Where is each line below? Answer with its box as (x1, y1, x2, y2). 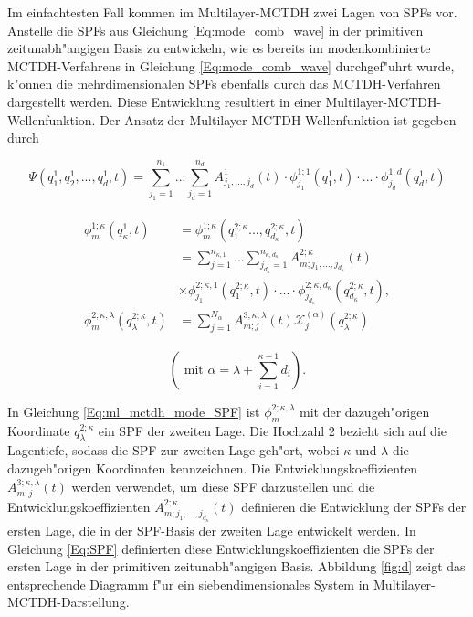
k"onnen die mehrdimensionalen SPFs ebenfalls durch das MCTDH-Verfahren (7, 74, 441, 93)
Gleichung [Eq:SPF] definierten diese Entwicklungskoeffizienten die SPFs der (7, 538, 435, 558)
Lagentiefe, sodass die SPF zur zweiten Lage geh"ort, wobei (7, 441, 340, 460)
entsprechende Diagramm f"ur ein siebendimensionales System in (7, 574, 370, 593)
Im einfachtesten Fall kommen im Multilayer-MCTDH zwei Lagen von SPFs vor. (7, 3, 457, 21)
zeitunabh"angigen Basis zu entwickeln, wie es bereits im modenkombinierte (7, 38, 431, 58)
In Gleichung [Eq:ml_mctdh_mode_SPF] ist (7, 401, 260, 420)
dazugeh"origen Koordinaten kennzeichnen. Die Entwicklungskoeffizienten (7, 458, 418, 477)
